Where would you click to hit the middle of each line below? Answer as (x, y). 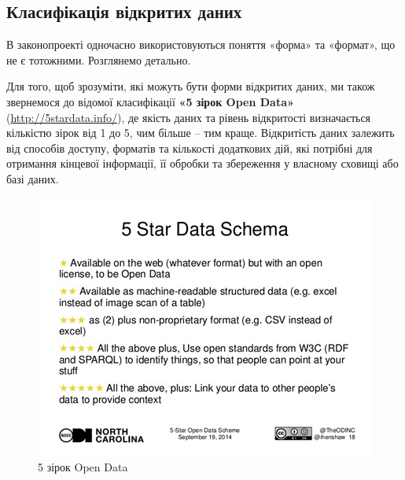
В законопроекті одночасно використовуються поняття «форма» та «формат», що (201, 44)
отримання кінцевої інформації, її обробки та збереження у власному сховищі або (202, 163)
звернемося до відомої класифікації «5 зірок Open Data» (150, 101)
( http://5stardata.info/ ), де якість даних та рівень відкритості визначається (189, 117)
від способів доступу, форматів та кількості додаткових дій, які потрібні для (190, 148)
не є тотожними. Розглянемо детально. (99, 59)
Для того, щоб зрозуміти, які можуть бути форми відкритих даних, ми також (191, 86)
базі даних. (33, 178)
